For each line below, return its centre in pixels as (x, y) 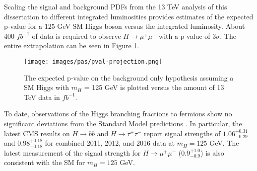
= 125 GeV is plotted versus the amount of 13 (154, 87)
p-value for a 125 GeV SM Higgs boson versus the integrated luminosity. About (125, 26)
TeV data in (42, 97)
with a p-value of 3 (188, 36)
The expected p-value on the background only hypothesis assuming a (129, 77)
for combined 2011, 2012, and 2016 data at (110, 143)
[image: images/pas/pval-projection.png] (93, 61)
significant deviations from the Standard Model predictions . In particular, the (123, 123)
